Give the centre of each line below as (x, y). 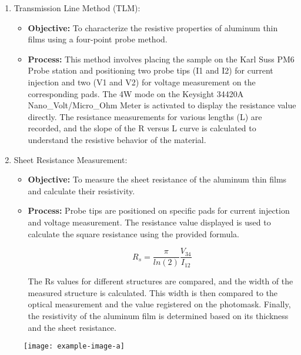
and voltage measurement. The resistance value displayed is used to (149, 222)
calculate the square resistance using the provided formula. (134, 233)
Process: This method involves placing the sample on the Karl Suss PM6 (161, 59)
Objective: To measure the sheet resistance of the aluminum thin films (157, 179)
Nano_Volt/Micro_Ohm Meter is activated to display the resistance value (162, 105)
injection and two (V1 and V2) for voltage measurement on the (142, 82)
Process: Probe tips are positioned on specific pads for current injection (159, 210)
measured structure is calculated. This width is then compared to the (153, 292)
